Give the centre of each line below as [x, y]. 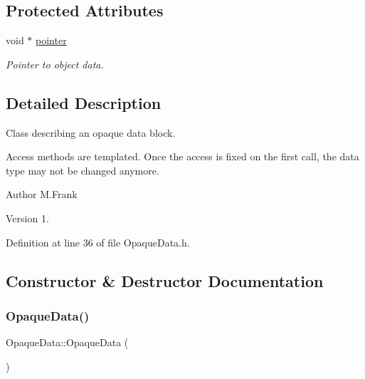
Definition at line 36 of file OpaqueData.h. [98, 242]
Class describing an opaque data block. [91, 132]
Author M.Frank [42, 194]
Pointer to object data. [55, 64]
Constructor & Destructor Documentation [165, 280]
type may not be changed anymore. [83, 170]
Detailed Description [84, 102]
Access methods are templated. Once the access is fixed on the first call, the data [182, 156]
